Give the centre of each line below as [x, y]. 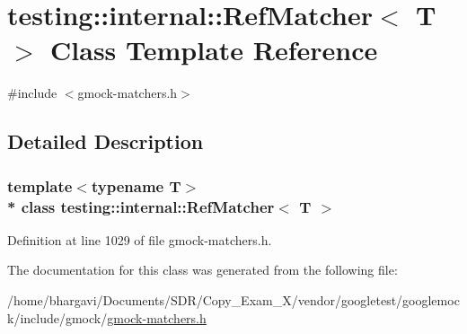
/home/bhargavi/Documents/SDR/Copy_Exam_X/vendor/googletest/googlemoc [233, 300]
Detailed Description [106, 141]
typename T [136, 185]
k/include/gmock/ [57, 317]
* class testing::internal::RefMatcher [141, 206]
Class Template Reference [214, 50]
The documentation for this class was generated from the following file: [203, 270]
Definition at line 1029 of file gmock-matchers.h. [140, 239]
